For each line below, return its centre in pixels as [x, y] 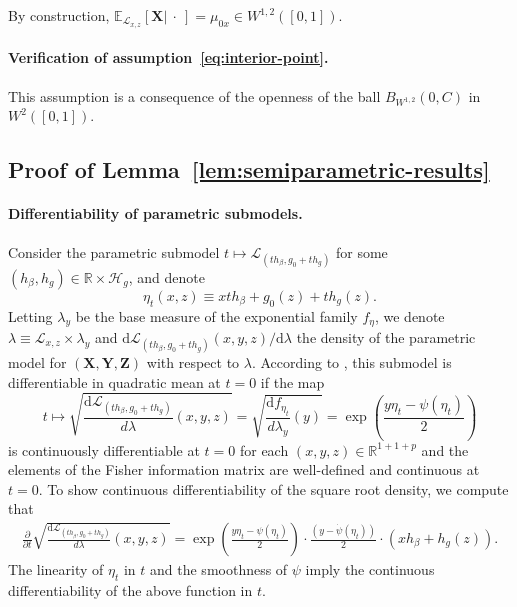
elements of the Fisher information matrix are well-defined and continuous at [244, 469]
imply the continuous [370, 569]
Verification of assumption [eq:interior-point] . [168, 57]
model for [37, 362]
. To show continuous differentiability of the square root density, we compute [273, 488]
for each [264, 449]
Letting [30, 315]
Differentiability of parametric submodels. [155, 213]
